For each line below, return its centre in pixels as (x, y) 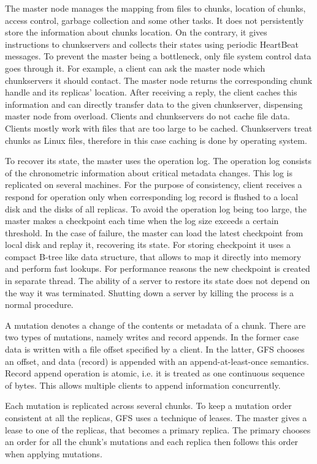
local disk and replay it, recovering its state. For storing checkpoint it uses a (148, 245)
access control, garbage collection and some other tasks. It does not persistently (155, 20)
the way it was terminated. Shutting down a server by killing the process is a (150, 292)
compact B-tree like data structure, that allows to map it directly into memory (153, 256)
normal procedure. (39, 305)
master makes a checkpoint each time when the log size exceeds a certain (142, 221)
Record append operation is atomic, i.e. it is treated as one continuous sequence (155, 373)
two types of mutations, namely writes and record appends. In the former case (152, 337)
